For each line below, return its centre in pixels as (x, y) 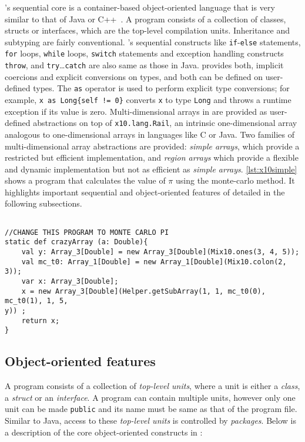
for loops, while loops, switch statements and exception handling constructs (144, 53)
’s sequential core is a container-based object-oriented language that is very (140, 7)
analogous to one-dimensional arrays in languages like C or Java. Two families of (150, 134)
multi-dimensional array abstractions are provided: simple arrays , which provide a (152, 146)
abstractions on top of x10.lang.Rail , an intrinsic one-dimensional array (165, 123)
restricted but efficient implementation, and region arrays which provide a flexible (152, 157)
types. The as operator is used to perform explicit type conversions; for (161, 88)
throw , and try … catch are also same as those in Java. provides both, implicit (144, 65)
